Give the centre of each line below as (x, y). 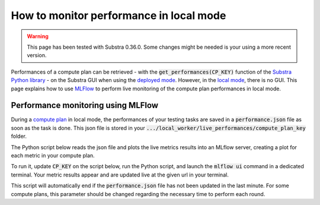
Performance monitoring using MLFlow (85, 105)
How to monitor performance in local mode (119, 15)
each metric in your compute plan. (53, 155)
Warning (38, 36)
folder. (19, 136)
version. (37, 55)
